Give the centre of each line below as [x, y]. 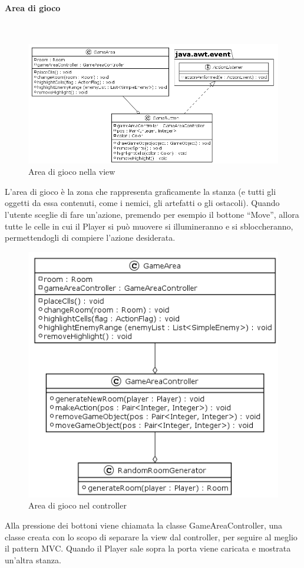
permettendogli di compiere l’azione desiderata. [90, 238]
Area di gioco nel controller [77, 505]
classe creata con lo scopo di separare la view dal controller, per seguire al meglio [151, 537]
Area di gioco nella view [72, 172]
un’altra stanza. [33, 559]
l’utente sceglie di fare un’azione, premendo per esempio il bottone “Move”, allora [152, 214]
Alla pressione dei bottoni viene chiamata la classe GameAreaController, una [144, 525]
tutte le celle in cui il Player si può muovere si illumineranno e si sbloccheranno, [149, 226]
